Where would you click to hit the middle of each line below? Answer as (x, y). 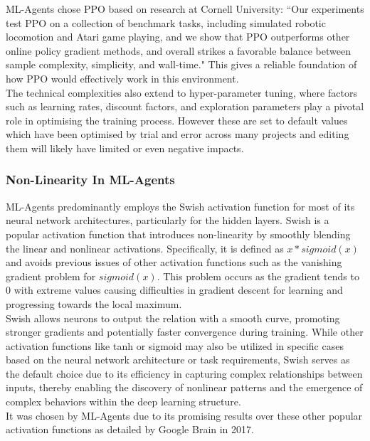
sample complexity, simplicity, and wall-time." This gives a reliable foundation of (181, 64)
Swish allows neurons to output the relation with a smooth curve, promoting (173, 318)
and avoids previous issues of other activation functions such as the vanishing (174, 262)
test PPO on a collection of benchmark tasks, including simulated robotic (166, 22)
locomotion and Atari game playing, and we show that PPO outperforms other (178, 37)
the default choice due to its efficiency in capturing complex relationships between (184, 373)
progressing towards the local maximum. (94, 303)
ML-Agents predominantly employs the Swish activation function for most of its (180, 206)
